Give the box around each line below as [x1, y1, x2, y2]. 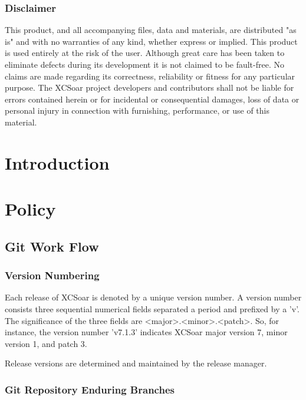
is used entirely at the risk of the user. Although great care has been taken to [5, 47, 285, 59]
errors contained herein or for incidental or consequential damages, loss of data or [5, 92, 300, 105]
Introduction [5, 150, 110, 174]
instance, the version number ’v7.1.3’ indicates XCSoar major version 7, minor [5, 326, 288, 338]
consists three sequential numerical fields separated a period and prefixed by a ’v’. [5, 302, 300, 315]
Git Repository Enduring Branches [5, 382, 175, 396]
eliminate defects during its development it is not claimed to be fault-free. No [5, 58, 284, 70]
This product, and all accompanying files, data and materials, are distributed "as [5, 24, 297, 36]
